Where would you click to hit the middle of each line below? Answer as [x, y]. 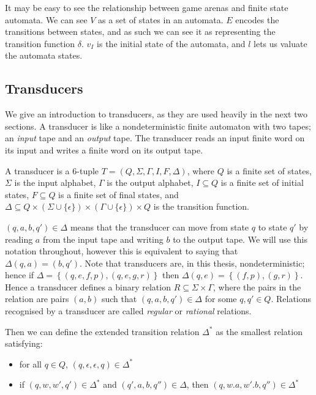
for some [221, 299]
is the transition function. [201, 206]
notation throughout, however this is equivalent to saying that [122, 251]
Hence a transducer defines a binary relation [88, 286]
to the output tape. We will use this [240, 239]
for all [31, 364]
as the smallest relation [259, 331]
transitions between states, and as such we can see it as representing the [140, 31]
